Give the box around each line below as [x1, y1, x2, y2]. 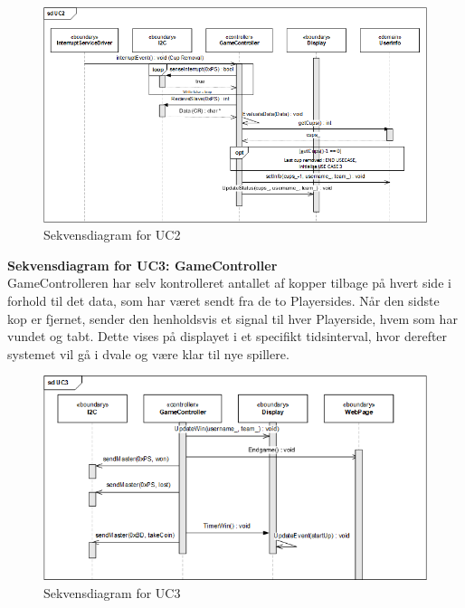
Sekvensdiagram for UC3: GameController [7, 255, 278, 274]
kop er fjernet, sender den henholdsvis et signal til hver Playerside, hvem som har [7, 309, 458, 328]
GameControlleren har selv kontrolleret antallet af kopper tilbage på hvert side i [7, 273, 451, 292]
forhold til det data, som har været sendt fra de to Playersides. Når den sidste [7, 290, 440, 309]
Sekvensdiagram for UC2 [43, 225, 181, 244]
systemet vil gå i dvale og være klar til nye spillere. [7, 344, 289, 363]
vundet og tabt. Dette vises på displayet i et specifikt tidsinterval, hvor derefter [7, 327, 448, 346]
